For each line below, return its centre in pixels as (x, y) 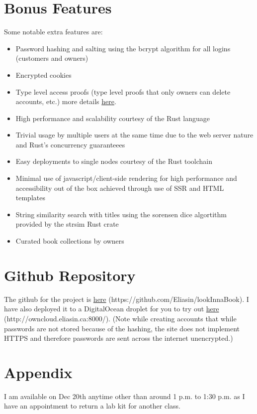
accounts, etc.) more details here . (66, 101)
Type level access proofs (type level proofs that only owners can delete (123, 91)
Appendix (38, 372)
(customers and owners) (52, 58)
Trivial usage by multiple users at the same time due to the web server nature (134, 135)
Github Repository (70, 275)
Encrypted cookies (43, 74)
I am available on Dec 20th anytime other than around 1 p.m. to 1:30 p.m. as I (125, 396)
